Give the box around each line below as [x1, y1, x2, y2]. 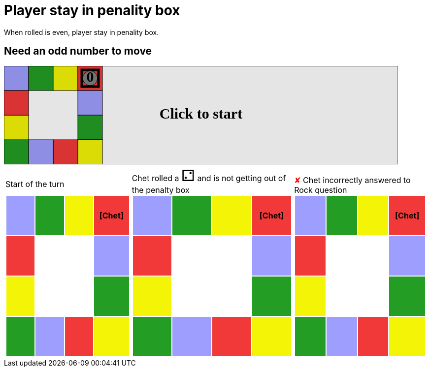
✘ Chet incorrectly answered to [294, 175, 411, 185]
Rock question [294, 185, 347, 195]
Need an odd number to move [4, 45, 152, 58]
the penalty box [132, 185, 190, 195]
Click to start [159, 105, 243, 122]
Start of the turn [5, 179, 65, 189]
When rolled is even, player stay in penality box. [4, 28, 159, 36]
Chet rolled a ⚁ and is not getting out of [132, 165, 286, 185]
